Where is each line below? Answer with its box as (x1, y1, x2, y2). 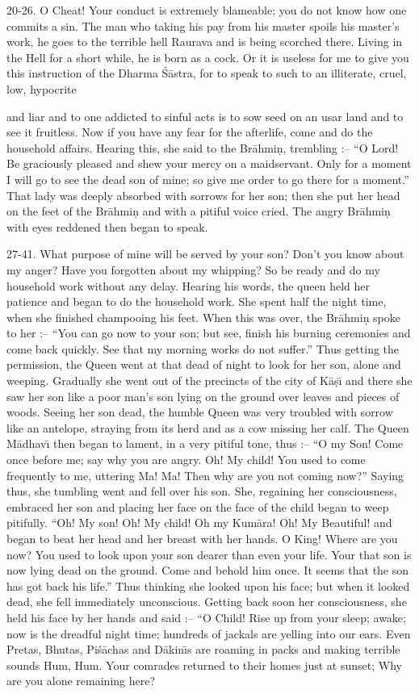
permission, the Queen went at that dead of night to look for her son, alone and (6, 356, 401, 373)
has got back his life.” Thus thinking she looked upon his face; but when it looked (6, 577, 410, 594)
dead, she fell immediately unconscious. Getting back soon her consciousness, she (6, 593, 407, 610)
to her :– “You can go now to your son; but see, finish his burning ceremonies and (6, 324, 411, 341)
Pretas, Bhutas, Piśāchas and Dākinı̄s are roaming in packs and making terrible (6, 641, 400, 658)
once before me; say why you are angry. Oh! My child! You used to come (6, 451, 366, 468)
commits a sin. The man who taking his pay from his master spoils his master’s (6, 17, 400, 34)
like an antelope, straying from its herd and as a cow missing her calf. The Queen (6, 419, 409, 436)
